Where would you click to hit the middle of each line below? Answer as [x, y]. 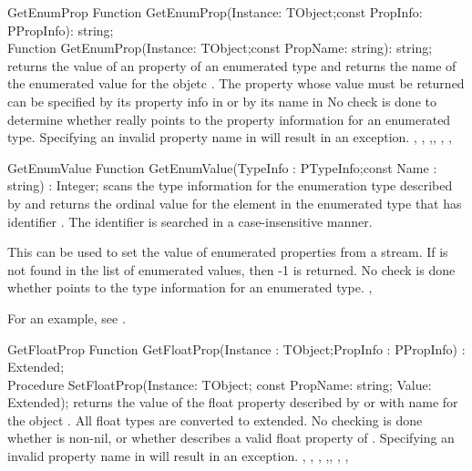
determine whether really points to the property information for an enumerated [229, 119]
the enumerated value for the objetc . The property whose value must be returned [236, 83]
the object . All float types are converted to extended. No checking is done [215, 420]
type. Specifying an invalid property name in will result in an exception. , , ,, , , [230, 137]
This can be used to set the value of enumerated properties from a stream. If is [228, 252]
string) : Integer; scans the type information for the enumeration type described [230, 185]
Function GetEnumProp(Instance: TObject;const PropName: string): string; [220, 48]
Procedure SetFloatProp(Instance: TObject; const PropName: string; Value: [220, 384]
